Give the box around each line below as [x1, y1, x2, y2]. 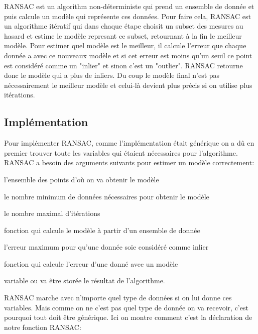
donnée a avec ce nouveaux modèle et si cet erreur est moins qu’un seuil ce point [4, 50, 252, 60]
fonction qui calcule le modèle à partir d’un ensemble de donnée [4, 225, 200, 235]
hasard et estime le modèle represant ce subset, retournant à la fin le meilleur [4, 30, 242, 41]
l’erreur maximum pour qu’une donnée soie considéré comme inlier [4, 242, 209, 252]
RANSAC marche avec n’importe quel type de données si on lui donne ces [4, 292, 232, 303]
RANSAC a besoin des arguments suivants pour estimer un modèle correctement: [4, 157, 254, 168]
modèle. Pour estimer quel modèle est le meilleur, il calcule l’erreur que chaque [4, 40, 246, 51]
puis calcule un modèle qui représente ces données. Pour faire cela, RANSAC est [4, 11, 251, 21]
